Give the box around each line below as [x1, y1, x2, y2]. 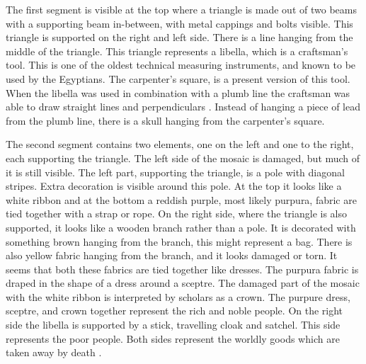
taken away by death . [6, 345, 102, 360]
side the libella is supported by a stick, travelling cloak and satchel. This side [6, 317, 341, 332]
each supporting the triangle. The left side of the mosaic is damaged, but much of [6, 150, 360, 165]
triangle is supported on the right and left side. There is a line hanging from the [6, 30, 353, 45]
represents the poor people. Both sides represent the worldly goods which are [6, 331, 340, 346]
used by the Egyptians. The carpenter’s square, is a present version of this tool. [6, 71, 350, 86]
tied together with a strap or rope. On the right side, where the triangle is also [6, 206, 348, 221]
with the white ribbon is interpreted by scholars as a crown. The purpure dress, [6, 289, 350, 304]
